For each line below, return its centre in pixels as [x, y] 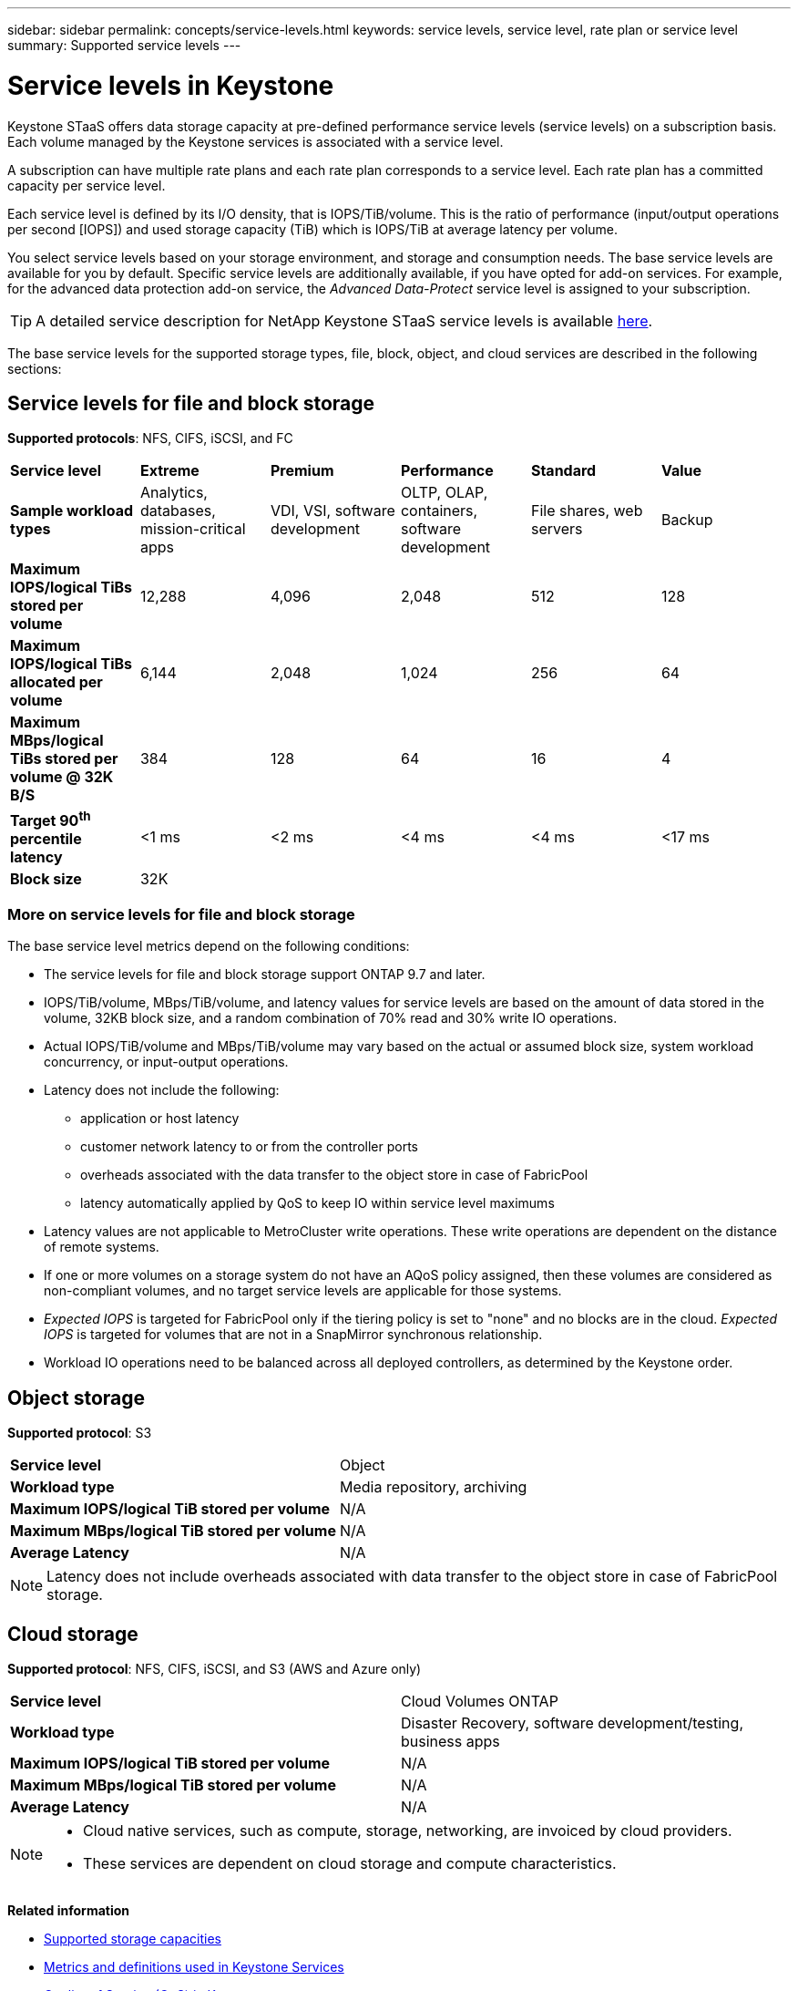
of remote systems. [102, 1247]
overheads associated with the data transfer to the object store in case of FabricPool [334, 1175]
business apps [450, 1742]
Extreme [169, 471]
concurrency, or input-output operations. [166, 1062]
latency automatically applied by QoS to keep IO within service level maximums [317, 1203]
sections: [35, 368]
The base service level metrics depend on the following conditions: [209, 946]
